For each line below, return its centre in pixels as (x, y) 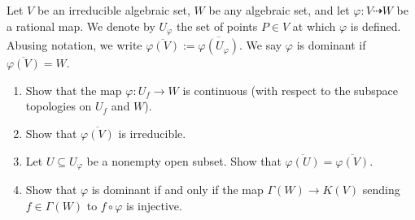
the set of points (217, 26)
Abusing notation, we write (74, 45)
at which (314, 26)
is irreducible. (152, 134)
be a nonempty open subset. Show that (184, 160)
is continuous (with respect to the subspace (290, 90)
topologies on (59, 106)
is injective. (154, 205)
